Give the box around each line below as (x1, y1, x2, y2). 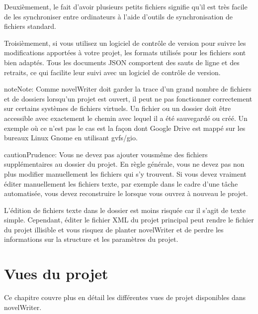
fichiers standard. (4, 21, 56, 31)
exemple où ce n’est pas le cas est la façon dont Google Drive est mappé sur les (4, 122, 246, 133)
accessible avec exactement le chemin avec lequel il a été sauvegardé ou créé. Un (4, 112, 248, 123)
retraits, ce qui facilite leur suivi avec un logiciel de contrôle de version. (4, 67, 221, 77)
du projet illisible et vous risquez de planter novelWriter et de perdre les (4, 224, 224, 234)
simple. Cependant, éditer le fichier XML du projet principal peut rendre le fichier (4, 214, 254, 225)
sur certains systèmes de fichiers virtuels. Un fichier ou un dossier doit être (4, 103, 231, 113)
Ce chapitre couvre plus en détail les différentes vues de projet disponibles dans (4, 292, 246, 303)
